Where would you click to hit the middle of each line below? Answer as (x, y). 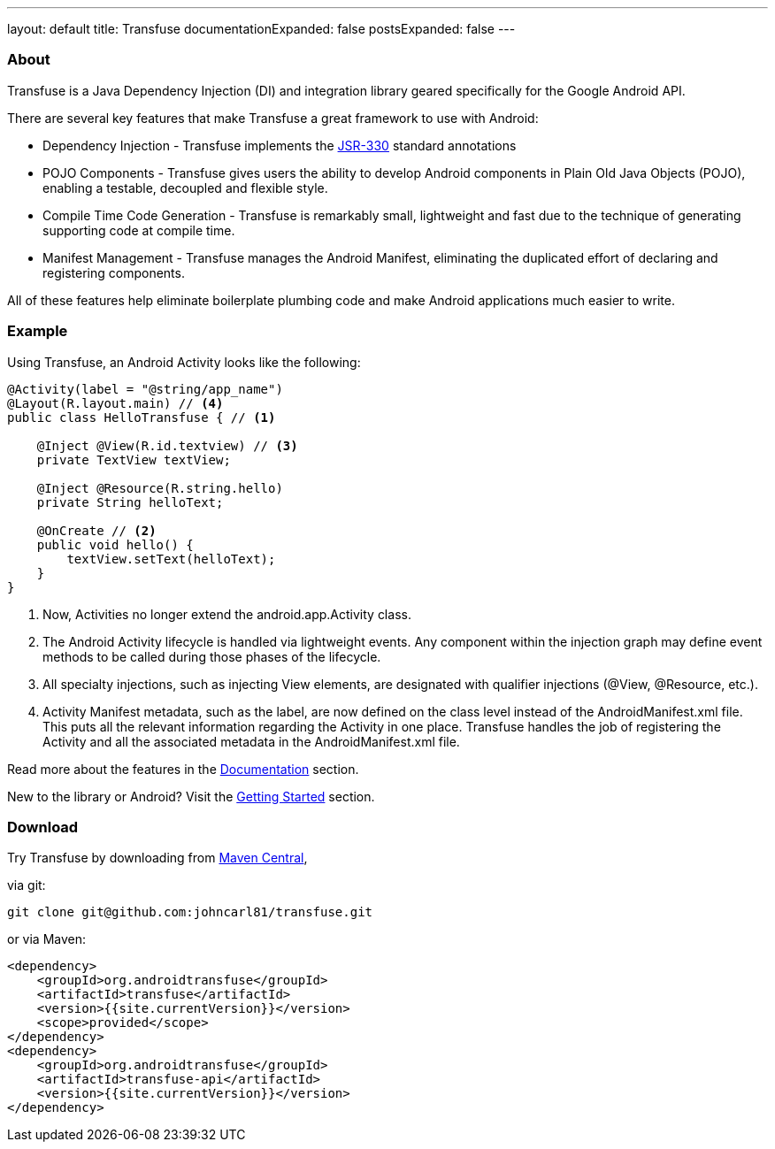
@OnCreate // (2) (96, 530)
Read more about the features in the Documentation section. (183, 769)
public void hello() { (115, 544)
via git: (27, 885)
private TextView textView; (134, 460)
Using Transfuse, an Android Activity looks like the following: (184, 362)
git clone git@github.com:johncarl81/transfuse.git (190, 912)
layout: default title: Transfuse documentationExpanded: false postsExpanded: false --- (261, 29)
